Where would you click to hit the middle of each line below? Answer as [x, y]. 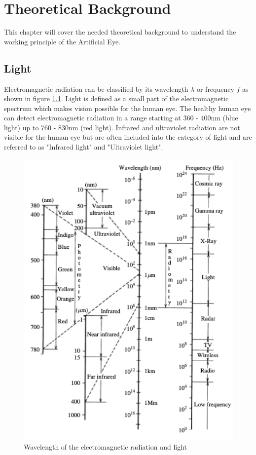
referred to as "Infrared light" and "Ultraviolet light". [84, 147]
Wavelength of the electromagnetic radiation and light [106, 446]
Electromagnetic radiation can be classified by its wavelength [96, 89]
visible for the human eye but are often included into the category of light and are [128, 137]
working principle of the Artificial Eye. [62, 41]
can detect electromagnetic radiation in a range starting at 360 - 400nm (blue [121, 118]
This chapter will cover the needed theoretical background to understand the [120, 32]
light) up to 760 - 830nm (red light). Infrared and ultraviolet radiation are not [122, 127]
